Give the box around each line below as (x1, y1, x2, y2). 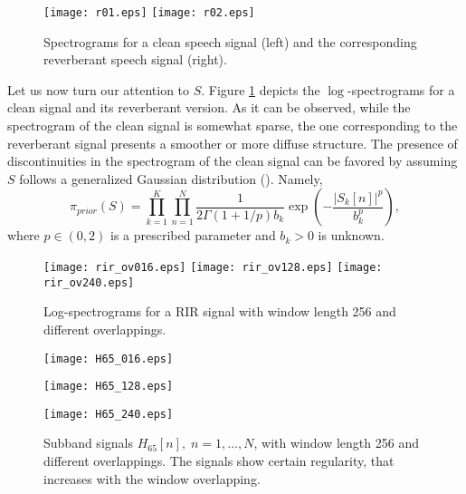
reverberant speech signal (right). (43, 50, 227, 69)
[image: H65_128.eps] (43, 380, 174, 393)
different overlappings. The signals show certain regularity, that (43, 451, 395, 470)
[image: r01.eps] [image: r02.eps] (43, 6, 255, 19)
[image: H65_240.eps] (43, 407, 174, 421)
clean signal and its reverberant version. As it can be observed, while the (7, 98, 411, 117)
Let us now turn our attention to (7, 80, 190, 99)
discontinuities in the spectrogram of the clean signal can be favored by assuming (7, 151, 458, 170)
